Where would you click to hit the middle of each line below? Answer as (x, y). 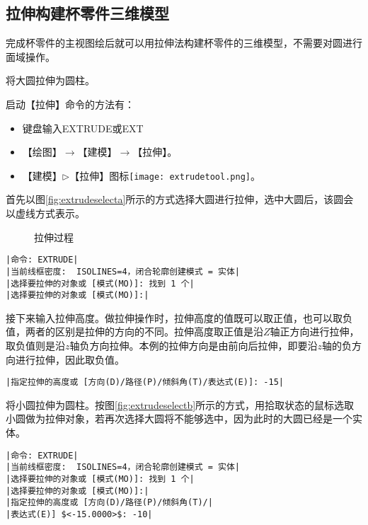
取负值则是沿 (35, 346)
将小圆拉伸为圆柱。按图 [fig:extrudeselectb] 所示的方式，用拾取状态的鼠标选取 (180, 404)
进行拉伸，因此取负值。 (70, 359)
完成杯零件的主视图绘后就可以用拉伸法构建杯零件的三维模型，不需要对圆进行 (184, 43)
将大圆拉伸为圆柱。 (50, 80)
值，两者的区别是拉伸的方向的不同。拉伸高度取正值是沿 (134, 331)
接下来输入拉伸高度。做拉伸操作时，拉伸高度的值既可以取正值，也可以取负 (179, 317)
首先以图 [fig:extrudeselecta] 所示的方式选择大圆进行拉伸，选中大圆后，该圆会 (180, 199)
